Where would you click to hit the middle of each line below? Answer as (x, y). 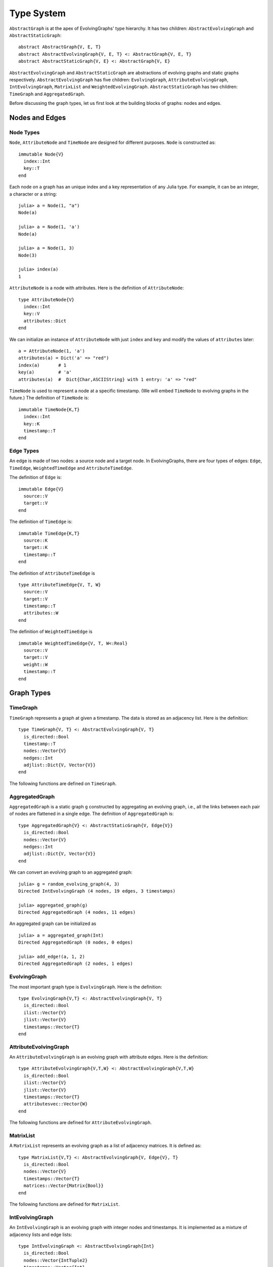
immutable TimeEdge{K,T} (49, 533)
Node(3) (28, 255)
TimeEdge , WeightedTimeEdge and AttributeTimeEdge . (71, 468)
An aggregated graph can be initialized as (53, 924)
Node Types (25, 132)
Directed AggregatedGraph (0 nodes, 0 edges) (76, 942)
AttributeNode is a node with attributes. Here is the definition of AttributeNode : (97, 288)
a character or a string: (33, 194)
